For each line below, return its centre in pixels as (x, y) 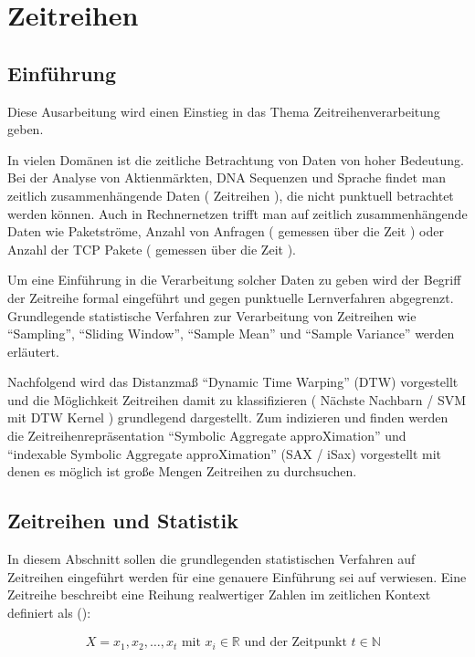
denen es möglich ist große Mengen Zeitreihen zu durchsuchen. (182, 471)
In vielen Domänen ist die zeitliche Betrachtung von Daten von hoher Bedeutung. (236, 159)
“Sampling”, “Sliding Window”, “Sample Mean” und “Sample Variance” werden (231, 334)
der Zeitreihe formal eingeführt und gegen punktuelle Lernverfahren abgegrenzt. (231, 297)
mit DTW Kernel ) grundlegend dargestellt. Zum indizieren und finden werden (228, 417)
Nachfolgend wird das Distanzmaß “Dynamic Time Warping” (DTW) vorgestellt (233, 382)
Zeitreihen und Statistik (123, 521)
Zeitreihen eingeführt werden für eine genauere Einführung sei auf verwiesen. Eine (237, 576)
